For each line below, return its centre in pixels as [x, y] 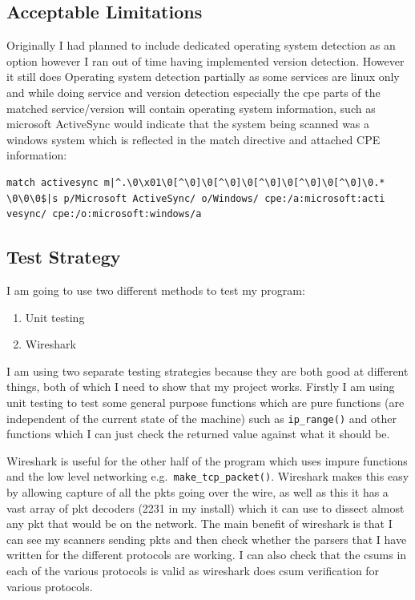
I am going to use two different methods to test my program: [156, 290]
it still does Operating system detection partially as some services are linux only [203, 77]
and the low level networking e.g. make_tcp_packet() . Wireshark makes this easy [208, 476]
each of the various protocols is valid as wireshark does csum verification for [193, 570]
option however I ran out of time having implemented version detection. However [205, 60]
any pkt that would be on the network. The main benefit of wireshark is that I [199, 523]
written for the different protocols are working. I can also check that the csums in [207, 555]
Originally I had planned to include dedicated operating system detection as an [201, 45]
